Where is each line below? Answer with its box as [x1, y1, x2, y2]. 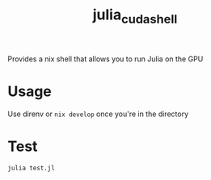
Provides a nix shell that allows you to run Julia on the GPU [7, 54, 204, 64]
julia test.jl [7, 164, 56, 172]
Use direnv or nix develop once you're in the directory [7, 109, 189, 119]
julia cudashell [92, 6, 178, 27]
